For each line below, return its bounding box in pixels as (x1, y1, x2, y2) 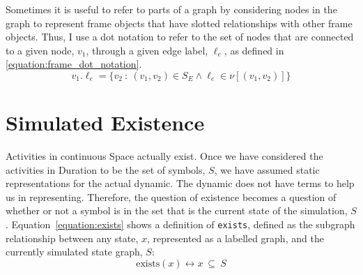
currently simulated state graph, (6, 244, 143, 259)
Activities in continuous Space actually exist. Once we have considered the (6, 149, 323, 163)
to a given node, (6, 43, 75, 57)
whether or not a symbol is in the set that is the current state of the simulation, (6, 203, 348, 218)
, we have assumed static (214, 162, 320, 177)
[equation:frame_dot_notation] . (6, 57, 142, 71)
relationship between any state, (6, 230, 139, 245)
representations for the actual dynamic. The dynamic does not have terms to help (6, 176, 355, 191)
